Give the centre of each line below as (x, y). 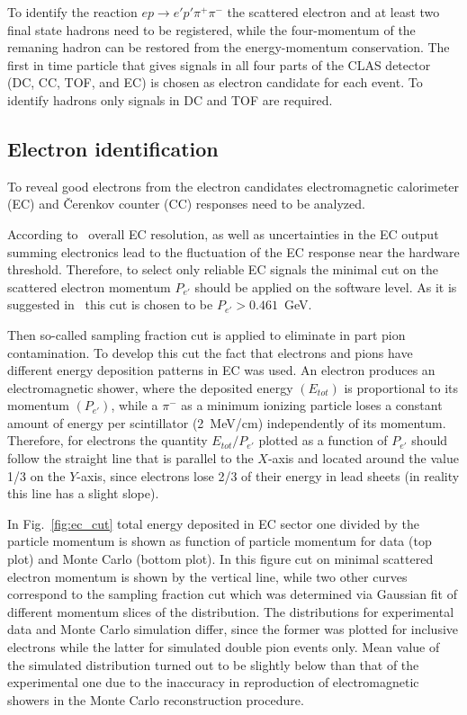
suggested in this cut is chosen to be (110, 304)
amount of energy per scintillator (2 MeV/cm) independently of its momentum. (227, 422)
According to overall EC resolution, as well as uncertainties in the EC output (223, 233)
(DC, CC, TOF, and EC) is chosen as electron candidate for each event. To (215, 82)
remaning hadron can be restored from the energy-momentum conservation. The (229, 47)
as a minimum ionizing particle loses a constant (312, 405)
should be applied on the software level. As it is (326, 286)
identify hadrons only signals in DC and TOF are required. (170, 99)
